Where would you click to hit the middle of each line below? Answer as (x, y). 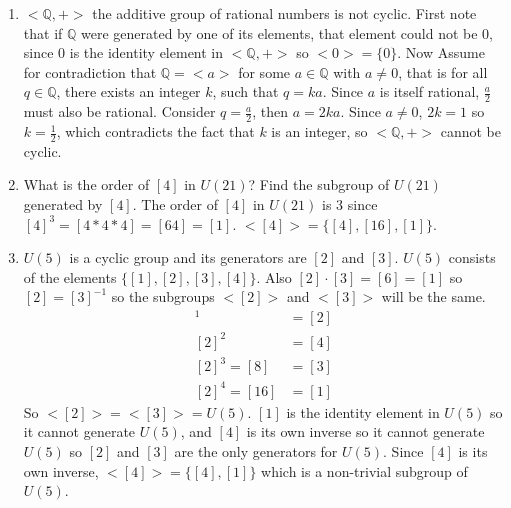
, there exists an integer (128, 91)
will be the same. (433, 296)
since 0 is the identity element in (123, 52)
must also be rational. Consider (119, 111)
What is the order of (86, 184)
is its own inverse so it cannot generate (365, 431)
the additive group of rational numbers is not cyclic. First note (284, 13)
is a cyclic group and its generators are (188, 257)
